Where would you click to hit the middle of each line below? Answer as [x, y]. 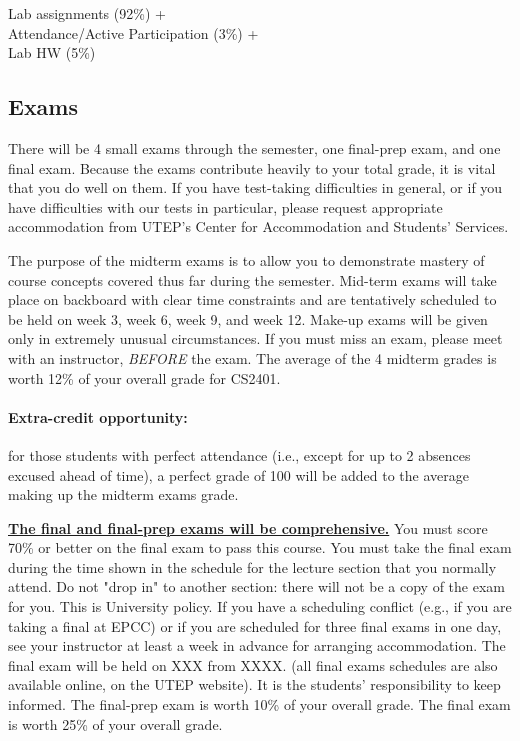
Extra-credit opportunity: [98, 416]
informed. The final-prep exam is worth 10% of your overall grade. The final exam [259, 704]
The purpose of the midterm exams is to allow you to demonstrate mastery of [246, 259]
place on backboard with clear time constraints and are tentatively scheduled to [252, 299]
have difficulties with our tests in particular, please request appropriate [225, 206]
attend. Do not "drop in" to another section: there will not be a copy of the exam [256, 586]
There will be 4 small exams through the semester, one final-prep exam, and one [254, 147]
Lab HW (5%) [52, 52]
